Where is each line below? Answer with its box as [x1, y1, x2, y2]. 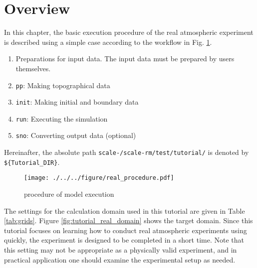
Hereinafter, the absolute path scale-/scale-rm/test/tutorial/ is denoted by [4, 147, 249, 157]
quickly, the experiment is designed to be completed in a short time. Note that [4, 235, 244, 245]
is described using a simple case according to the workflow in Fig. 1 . [4, 36, 212, 47]
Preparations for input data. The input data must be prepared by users [15, 53, 235, 64]
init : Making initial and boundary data [15, 97, 139, 107]
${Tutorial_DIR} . [4, 156, 60, 167]
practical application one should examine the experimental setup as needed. [4, 254, 236, 265]
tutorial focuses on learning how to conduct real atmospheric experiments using [4, 225, 247, 235]
